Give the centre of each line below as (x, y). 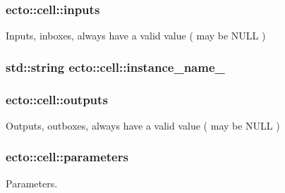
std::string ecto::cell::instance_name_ (115, 67)
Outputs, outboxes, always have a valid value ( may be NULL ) (143, 125)
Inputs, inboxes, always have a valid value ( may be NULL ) (136, 36)
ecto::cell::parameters (67, 157)
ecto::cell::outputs (57, 99)
